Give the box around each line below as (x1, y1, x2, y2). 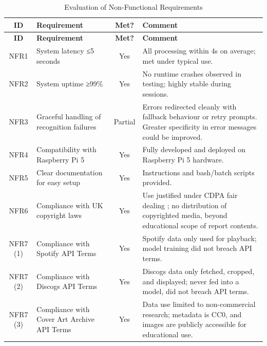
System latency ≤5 (36, 45, 94, 56)
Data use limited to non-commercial (142, 298, 256, 309)
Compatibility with (36, 144, 97, 155)
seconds (36, 55, 61, 66)
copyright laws (36, 210, 82, 221)
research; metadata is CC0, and (142, 308, 242, 319)
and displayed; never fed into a (142, 276, 239, 286)
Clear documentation (36, 167, 103, 177)
